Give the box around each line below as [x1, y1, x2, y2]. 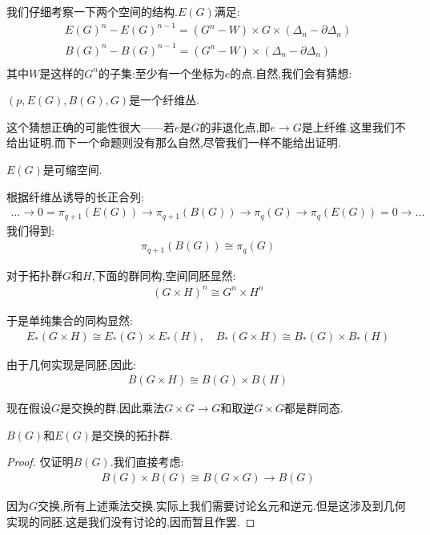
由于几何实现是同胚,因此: [6, 355, 136, 372]
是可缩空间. [42, 161, 102, 178]
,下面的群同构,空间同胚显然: [91, 266, 236, 283]
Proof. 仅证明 [6, 453, 74, 470]
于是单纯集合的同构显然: [6, 311, 133, 328]
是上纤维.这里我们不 [301, 118, 406, 135]
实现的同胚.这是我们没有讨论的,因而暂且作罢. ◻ [6, 513, 255, 529]
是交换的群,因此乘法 [60, 399, 164, 416]
